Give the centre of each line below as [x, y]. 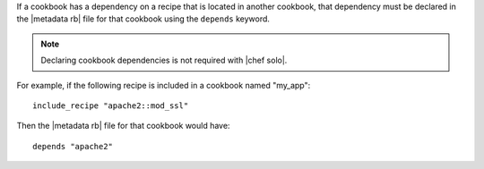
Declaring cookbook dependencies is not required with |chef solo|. [164, 60]
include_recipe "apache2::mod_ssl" [111, 106]
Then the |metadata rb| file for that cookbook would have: [123, 126]
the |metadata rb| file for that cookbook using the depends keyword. [143, 19]
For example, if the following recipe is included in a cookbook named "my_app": [164, 85]
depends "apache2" [73, 146]
